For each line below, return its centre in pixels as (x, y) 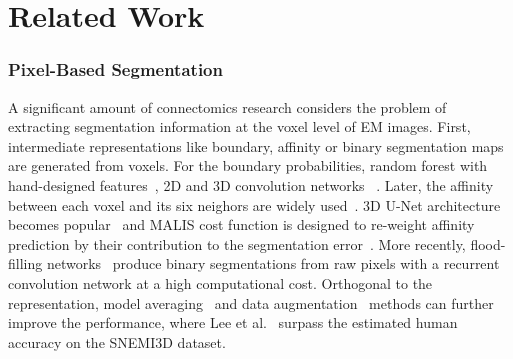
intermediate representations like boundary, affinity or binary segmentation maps (256, 145)
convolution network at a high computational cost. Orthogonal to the (220, 282)
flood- (488, 243)
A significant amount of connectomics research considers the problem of (227, 106)
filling (25, 263)
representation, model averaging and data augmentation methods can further (251, 302)
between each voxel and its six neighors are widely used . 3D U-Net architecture (254, 204)
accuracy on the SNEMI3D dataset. (117, 341)
